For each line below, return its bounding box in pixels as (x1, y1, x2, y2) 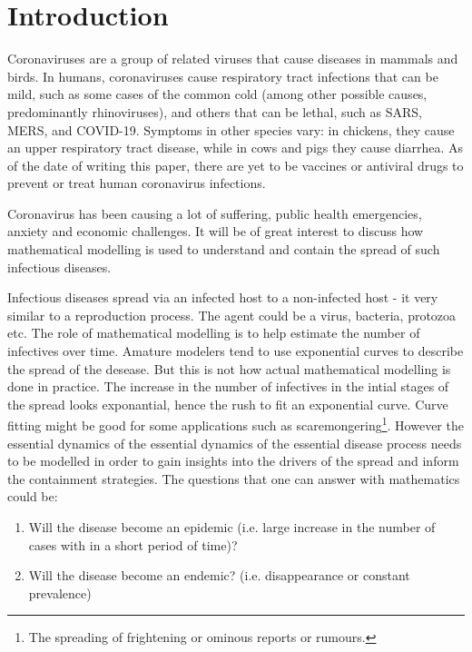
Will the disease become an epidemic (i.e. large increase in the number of (28, 518, 436, 537)
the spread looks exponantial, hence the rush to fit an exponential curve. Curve (7, 394, 448, 413)
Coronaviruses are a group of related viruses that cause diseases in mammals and (7, 49, 458, 68)
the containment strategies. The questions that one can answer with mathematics (7, 469, 460, 488)
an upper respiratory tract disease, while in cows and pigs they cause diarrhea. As (7, 138, 464, 157)
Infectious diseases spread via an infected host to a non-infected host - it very (7, 288, 438, 307)
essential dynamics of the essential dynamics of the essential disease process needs (7, 433, 462, 452)
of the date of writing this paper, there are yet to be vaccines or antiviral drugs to (7, 155, 464, 174)
